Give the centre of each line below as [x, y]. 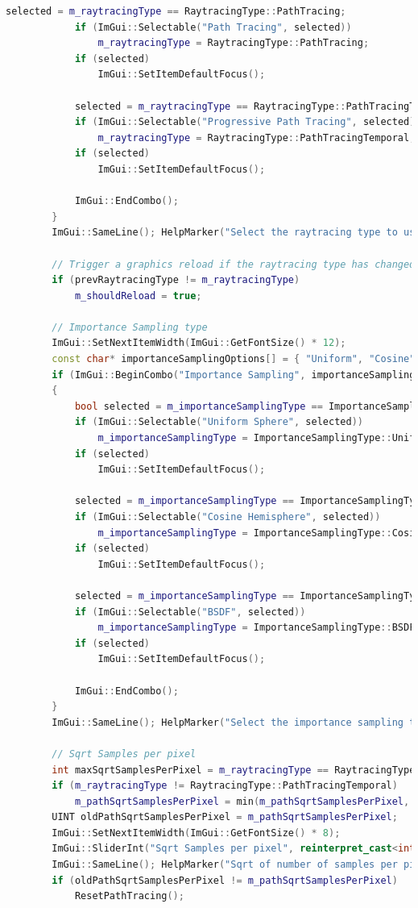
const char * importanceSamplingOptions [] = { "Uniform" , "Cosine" [234, 359]
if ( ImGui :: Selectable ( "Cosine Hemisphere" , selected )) [228, 517]
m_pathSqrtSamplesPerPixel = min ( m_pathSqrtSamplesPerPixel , [242, 801]
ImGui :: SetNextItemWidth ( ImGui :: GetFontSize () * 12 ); [199, 343]
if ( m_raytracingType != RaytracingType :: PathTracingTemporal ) [225, 786]
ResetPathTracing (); [129, 896]
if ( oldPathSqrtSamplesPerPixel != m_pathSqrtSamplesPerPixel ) [225, 880]
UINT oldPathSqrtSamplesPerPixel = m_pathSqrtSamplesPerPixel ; [225, 817]
